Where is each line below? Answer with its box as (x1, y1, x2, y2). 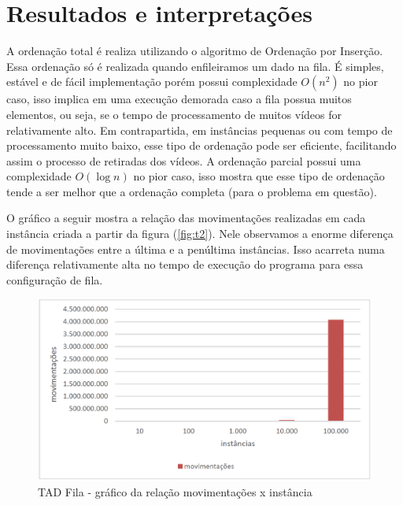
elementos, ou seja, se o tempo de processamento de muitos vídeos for (6, 106, 342, 122)
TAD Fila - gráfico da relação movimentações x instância (38, 484, 312, 500)
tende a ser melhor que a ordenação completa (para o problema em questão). (6, 183, 377, 199)
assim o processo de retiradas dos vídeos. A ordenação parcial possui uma (6, 152, 361, 169)
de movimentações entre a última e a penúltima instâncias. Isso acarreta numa (6, 240, 385, 257)
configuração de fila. (6, 271, 103, 288)
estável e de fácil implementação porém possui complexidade (6, 73, 298, 90)
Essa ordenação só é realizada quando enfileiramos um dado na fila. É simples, (6, 58, 384, 74)
